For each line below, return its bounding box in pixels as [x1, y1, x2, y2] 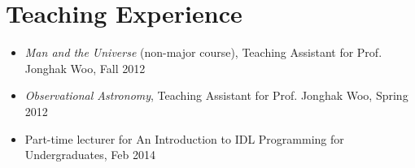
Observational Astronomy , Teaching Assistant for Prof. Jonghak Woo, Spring [24, 87, 408, 104]
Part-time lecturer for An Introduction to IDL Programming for [24, 130, 344, 147]
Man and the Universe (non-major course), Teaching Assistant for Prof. [24, 44, 382, 61]
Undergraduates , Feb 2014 [24, 146, 156, 163]
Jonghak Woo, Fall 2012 [24, 59, 146, 76]
